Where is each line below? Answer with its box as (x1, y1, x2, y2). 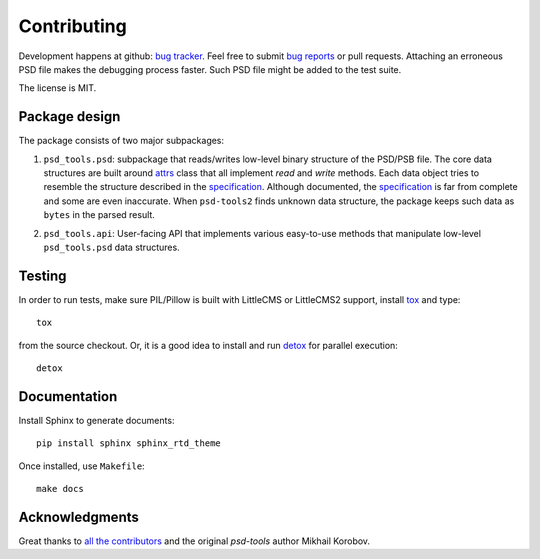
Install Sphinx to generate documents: (18, 414, 175, 426)
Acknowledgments (18, 508, 140, 525)
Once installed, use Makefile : (18, 460, 145, 472)
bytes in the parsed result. (43, 209, 155, 221)
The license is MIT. (18, 82, 97, 94)
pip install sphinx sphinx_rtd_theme (36, 438, 222, 449)
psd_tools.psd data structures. (43, 241, 180, 253)
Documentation (18, 388, 118, 405)
